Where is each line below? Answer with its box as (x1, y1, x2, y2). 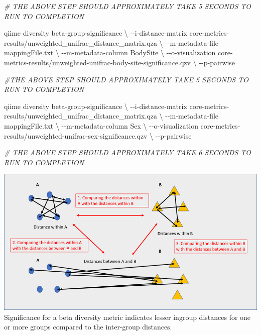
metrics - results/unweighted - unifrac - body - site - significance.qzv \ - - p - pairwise (4, 57, 235, 67)
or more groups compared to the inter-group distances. (4, 321, 172, 332)
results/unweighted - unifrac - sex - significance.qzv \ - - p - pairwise (4, 130, 192, 141)
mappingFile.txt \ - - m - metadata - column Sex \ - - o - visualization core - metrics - (4, 120, 240, 131)
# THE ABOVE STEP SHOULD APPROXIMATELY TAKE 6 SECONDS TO (4, 147, 251, 158)
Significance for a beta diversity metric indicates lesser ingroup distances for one (4, 311, 251, 322)
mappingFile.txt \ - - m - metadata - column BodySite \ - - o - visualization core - (4, 47, 233, 58)
